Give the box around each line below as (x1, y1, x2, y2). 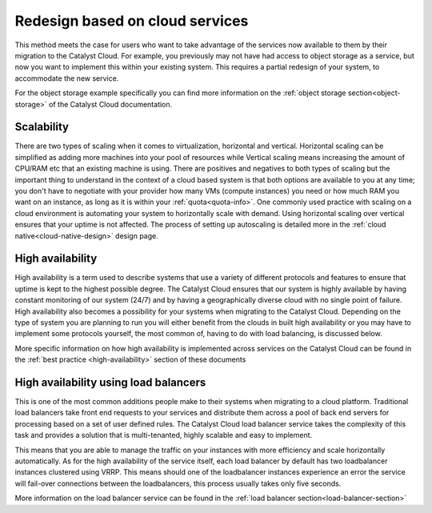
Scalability (14, 120, 70, 134)
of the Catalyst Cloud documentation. (48, 99, 173, 109)
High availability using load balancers (14, 375, 206, 389)
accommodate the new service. (14, 73, 119, 83)
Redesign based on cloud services (14, 12, 249, 30)
